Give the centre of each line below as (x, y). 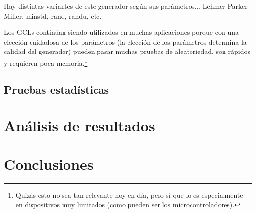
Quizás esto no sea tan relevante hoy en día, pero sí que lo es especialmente (129, 195)
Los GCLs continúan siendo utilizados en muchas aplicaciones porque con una (121, 32)
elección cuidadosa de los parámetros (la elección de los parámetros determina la (125, 41)
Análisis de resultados (80, 125)
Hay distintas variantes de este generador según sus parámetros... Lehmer (115, 6)
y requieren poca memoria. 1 (46, 62)
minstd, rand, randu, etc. (64, 15)
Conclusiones (49, 164)
